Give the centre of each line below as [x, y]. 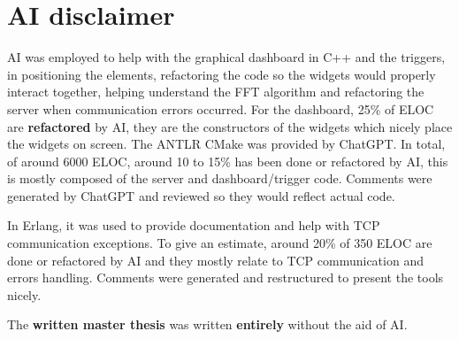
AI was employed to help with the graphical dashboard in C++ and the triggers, [226, 57]
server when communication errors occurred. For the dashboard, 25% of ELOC [221, 108]
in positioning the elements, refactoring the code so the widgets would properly [222, 74]
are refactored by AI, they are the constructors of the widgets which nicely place [230, 126]
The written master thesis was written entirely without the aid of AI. [207, 324]
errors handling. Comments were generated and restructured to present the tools [226, 277]
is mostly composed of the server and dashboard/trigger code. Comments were [220, 178]
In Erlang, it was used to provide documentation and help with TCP [194, 225]
